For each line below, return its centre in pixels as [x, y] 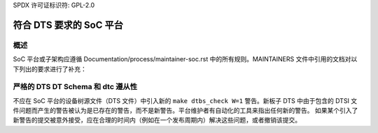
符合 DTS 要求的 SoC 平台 [68, 25]
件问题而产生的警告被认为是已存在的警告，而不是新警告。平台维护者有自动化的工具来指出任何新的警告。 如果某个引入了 [185, 111]
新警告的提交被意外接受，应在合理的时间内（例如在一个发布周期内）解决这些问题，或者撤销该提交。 [157, 120]
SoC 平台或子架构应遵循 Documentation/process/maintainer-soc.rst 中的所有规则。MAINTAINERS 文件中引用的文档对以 [185, 59]
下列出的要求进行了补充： [50, 69]
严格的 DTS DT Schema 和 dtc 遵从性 [75, 87]
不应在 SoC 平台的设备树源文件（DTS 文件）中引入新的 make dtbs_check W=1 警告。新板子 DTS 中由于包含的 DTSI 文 [185, 100]
